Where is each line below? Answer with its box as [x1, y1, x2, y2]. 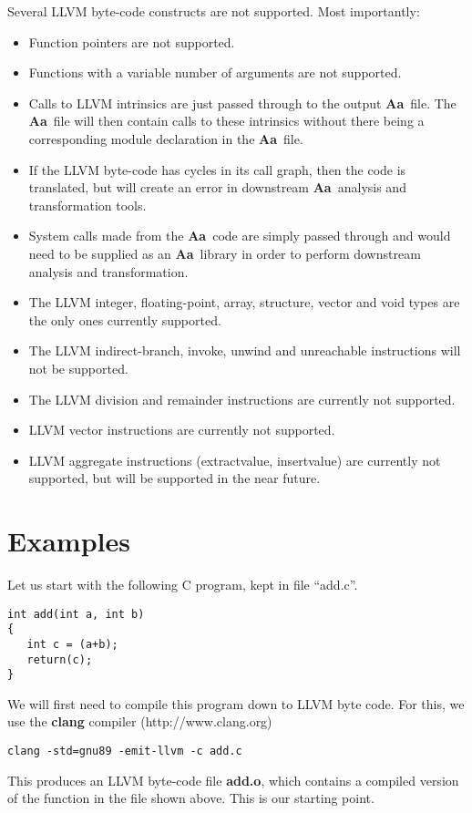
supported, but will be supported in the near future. [28, 468, 321, 488]
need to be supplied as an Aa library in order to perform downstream [28, 243, 421, 262]
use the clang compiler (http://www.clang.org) [7, 712, 272, 731]
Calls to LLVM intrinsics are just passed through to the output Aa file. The [28, 93, 457, 112]
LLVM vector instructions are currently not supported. [28, 420, 335, 439]
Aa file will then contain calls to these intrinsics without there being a [28, 111, 425, 130]
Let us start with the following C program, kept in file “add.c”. [7, 575, 358, 593]
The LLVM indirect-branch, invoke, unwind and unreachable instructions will [28, 341, 461, 360]
